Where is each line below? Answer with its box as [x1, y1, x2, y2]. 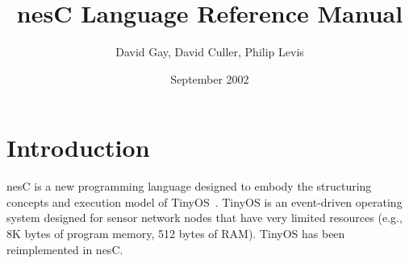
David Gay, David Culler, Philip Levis [115, 43, 304, 60]
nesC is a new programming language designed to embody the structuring [6, 178, 372, 195]
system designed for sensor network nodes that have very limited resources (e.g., [6, 209, 403, 226]
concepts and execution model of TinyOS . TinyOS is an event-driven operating [6, 193, 403, 210]
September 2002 [170, 70, 249, 87]
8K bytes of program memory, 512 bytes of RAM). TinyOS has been [6, 225, 345, 242]
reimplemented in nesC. [6, 240, 123, 257]
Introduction [6, 131, 150, 164]
